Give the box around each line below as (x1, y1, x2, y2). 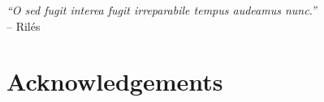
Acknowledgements (6, 65, 223, 98)
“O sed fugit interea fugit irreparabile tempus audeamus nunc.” (6, 2, 317, 18)
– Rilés (6, 17, 41, 34)
